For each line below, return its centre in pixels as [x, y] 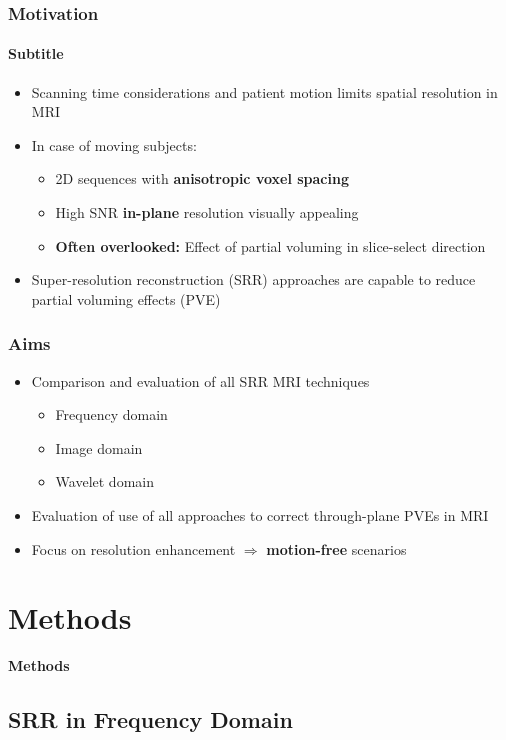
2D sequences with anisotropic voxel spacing [202, 178]
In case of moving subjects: [114, 144]
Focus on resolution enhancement [133, 548]
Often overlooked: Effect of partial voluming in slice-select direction [270, 245]
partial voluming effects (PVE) [126, 298]
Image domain [99, 447]
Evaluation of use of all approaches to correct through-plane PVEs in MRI [260, 514]
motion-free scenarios [336, 548]
